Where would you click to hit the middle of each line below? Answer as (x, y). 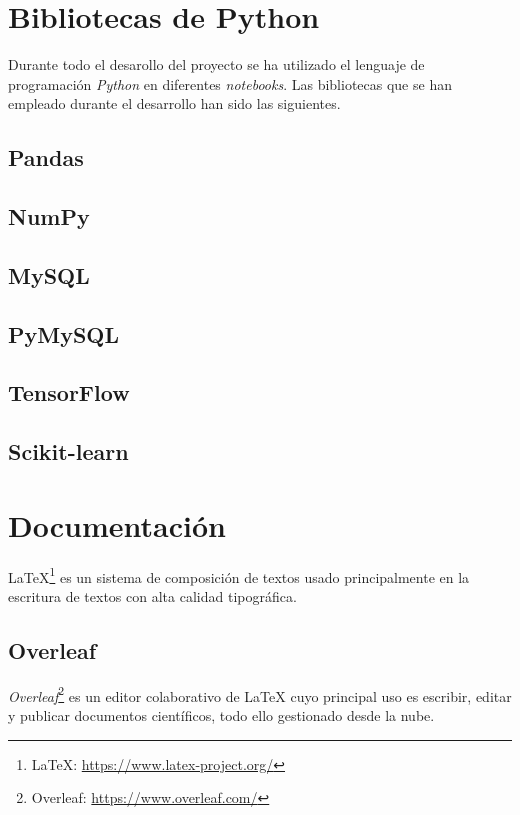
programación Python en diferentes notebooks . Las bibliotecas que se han (230, 83)
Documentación (117, 524)
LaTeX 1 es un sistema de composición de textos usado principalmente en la (239, 575)
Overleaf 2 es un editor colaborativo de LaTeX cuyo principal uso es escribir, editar (260, 694)
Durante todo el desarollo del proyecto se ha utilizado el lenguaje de (216, 64)
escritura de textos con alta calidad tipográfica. (152, 595)
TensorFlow (69, 392)
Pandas (46, 157)
